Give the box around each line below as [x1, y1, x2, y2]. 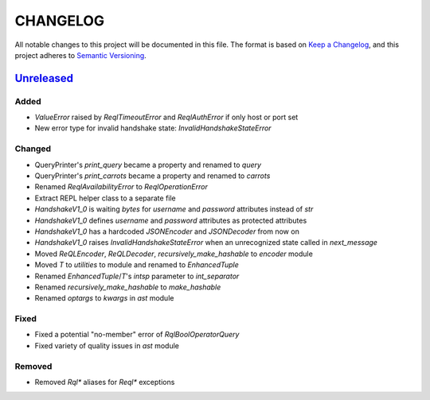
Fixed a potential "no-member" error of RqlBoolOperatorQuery [34, 330, 240, 340]
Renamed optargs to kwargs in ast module [34, 293, 174, 303]
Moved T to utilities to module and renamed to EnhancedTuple [34, 260, 239, 270]
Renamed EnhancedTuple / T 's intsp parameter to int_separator [34, 271, 240, 281]
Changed [14, 143, 52, 154]
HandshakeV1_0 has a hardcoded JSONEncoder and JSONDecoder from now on [34, 227, 300, 236]
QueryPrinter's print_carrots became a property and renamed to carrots [34, 171, 271, 181]
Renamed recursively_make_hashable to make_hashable [34, 282, 221, 292]
